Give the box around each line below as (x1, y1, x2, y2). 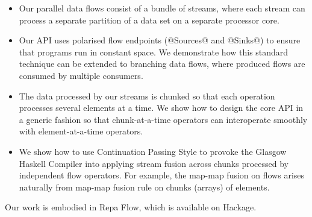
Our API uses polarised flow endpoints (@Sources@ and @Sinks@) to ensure (19, 34, 301, 46)
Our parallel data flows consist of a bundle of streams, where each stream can (19, 2, 305, 14)
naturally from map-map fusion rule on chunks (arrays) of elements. (19, 180, 270, 193)
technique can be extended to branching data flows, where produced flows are (19, 57, 305, 70)
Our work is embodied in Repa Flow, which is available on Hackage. (5, 201, 257, 213)
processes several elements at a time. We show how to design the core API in (19, 101, 304, 114)
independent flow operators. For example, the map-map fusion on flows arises (19, 169, 305, 181)
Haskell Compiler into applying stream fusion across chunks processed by (19, 157, 289, 169)
